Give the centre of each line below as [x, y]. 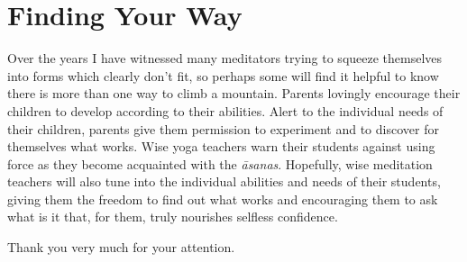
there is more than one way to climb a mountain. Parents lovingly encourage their [234, 93]
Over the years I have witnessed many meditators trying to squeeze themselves [225, 58]
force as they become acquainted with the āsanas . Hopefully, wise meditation [220, 163]
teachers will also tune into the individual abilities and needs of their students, [224, 181]
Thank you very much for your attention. [121, 247]
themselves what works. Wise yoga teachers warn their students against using [221, 146]
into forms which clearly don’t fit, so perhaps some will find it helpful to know [223, 75]
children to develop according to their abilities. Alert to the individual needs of [225, 110]
